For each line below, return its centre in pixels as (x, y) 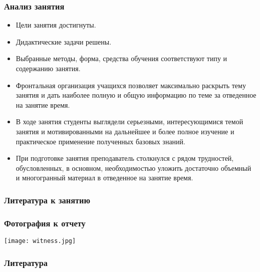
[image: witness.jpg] (40, 241)
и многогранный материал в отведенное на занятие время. (104, 178)
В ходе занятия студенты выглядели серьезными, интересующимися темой (129, 121)
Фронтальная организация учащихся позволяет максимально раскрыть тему (131, 85)
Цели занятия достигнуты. (56, 25)
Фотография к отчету (45, 223)
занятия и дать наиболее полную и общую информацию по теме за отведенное (136, 95)
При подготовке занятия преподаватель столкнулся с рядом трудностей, (125, 158)
